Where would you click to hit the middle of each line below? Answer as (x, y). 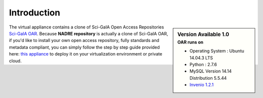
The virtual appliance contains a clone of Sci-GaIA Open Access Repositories (86, 27)
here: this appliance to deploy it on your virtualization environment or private (86, 54)
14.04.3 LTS (201, 57)
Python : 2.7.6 (203, 64)
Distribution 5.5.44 (208, 78)
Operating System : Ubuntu (217, 51)
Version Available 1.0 (203, 34)
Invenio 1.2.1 (202, 85)
